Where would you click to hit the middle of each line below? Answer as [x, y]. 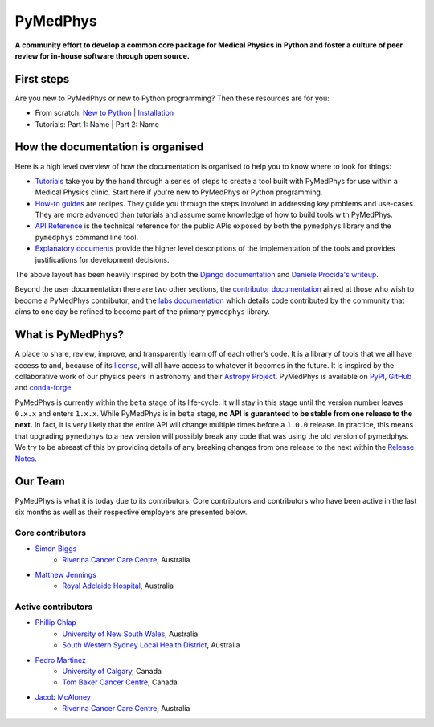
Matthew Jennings [66, 574]
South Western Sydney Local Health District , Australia [151, 645]
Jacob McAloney [63, 697]
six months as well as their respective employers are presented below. [131, 512]
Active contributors [54, 607]
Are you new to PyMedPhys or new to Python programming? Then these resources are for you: [172, 98]
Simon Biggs [56, 549]
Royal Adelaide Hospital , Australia [118, 586]
